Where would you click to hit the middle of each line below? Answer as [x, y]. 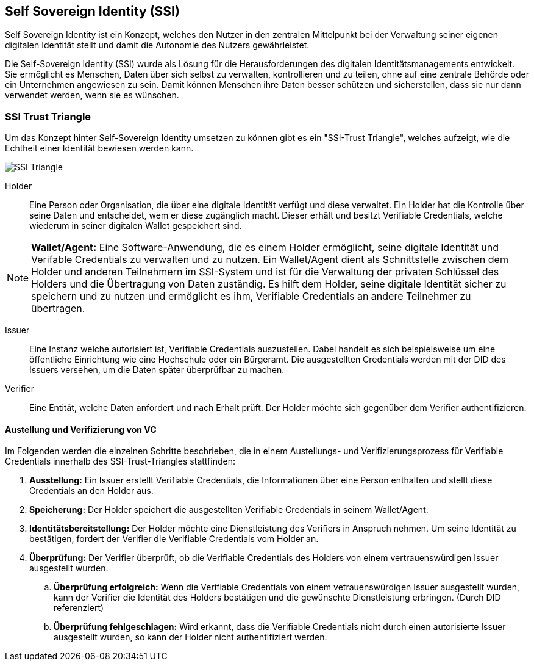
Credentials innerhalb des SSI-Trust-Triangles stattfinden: [120, 461]
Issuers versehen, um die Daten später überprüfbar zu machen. [157, 370]
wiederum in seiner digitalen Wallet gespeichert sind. [136, 226]
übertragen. [58, 309]
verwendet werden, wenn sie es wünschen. [92, 95]
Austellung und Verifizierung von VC [81, 429]
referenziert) [79, 608]
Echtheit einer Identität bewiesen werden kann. [99, 148]
